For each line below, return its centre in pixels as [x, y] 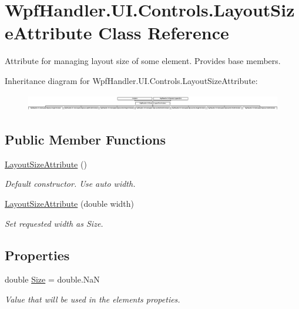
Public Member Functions [85, 139]
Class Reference [164, 33]
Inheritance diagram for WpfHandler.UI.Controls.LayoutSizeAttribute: [131, 80]
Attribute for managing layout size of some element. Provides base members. [143, 61]
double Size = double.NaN [52, 279]
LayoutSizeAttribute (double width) [70, 203]
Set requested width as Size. [54, 223]
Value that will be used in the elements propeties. [93, 299]
